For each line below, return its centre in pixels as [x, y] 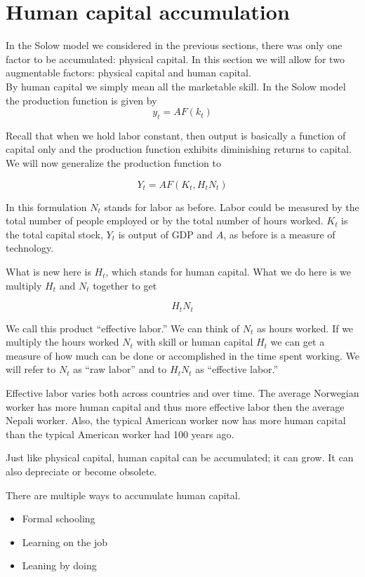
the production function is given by [81, 100]
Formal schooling [59, 518]
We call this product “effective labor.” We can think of [123, 328]
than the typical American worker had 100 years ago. [120, 434]
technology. [30, 248]
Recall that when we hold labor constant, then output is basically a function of [176, 135]
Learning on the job [65, 542]
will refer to [31, 369]
